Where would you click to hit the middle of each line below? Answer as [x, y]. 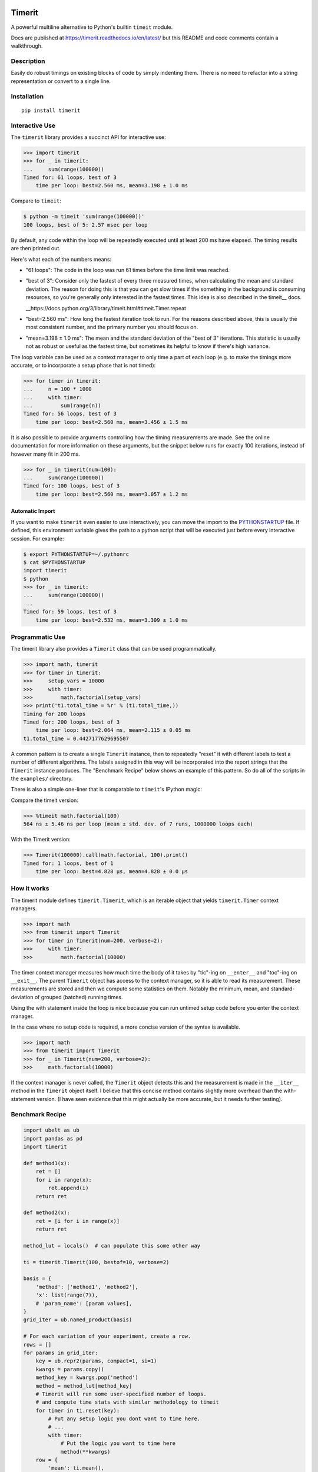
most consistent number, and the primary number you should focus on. [112, 327]
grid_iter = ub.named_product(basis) [78, 1320]
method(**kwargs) [85, 1452]
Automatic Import [33, 511]
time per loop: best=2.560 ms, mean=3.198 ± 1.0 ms [112, 186]
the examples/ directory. [42, 779]
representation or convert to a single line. [61, 81]
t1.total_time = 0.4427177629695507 [76, 738]
